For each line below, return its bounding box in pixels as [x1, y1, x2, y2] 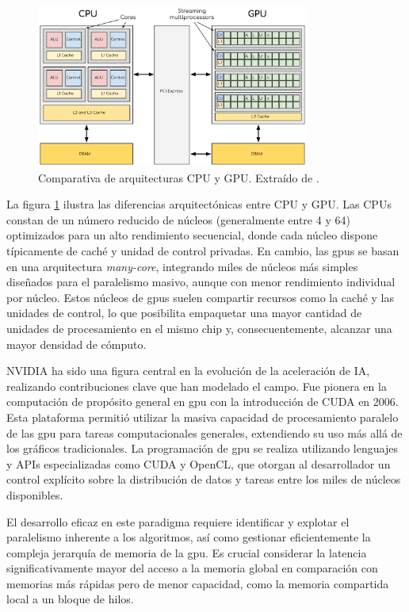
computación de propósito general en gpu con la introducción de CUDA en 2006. [6, 393, 399, 410]
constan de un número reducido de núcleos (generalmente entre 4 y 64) [6, 211, 350, 228]
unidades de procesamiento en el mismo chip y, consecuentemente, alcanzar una [6, 319, 392, 336]
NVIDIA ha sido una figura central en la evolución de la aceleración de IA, [6, 362, 370, 379]
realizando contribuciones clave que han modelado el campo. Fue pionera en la [6, 377, 387, 394]
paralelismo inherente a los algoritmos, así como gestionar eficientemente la [6, 529, 371, 545]
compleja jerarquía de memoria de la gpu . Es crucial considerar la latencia [6, 544, 367, 560]
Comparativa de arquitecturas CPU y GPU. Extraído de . [38, 169, 319, 186]
